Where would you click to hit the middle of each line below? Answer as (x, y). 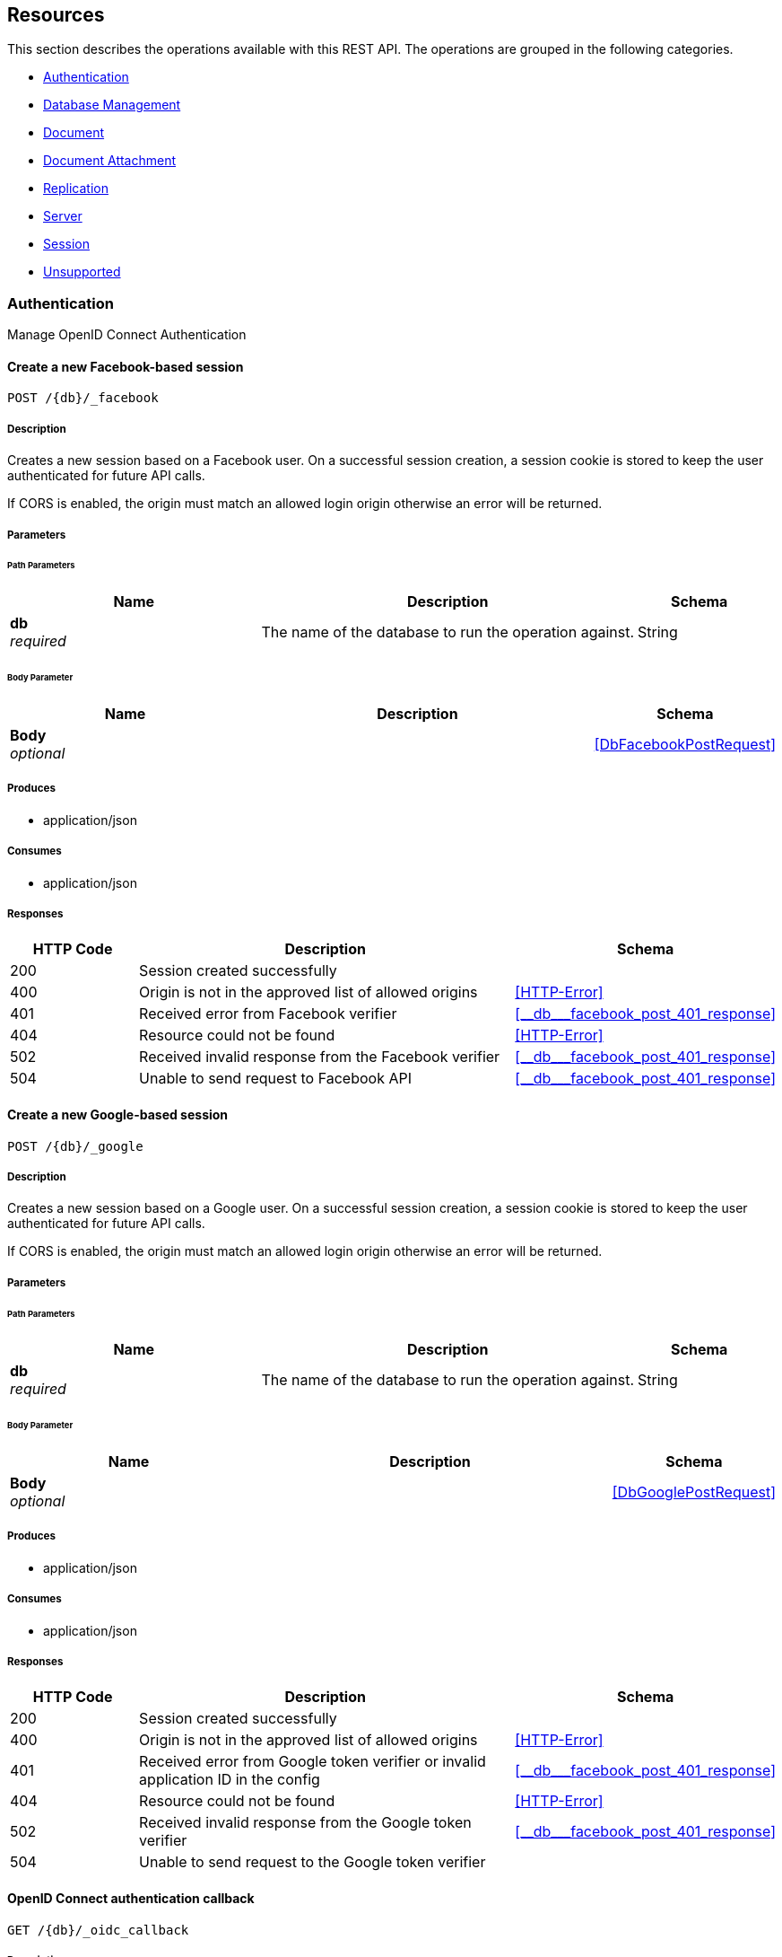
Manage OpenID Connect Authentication (127, 335)
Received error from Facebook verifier (268, 1014)
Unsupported (82, 272)
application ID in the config (230, 1780)
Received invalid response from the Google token (305, 1823)
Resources (56, 15)
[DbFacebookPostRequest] (685, 744)
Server (63, 216)
